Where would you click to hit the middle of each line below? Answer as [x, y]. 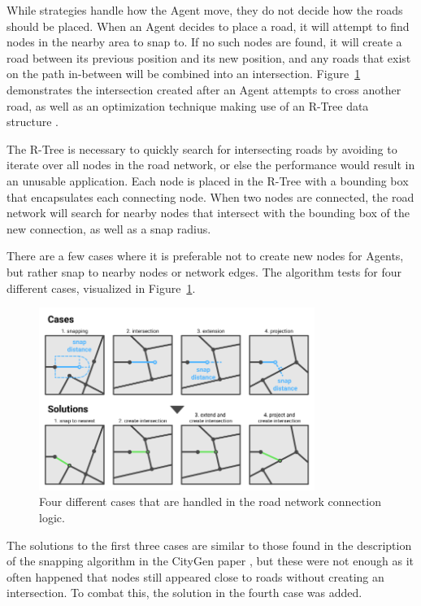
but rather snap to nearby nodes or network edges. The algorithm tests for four [204, 271]
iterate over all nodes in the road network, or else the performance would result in [211, 165]
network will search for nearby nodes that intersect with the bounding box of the [208, 213]
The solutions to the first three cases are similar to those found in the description [209, 545]
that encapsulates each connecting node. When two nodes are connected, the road [210, 196]
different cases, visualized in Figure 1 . [101, 288]
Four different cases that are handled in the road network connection [210, 501]
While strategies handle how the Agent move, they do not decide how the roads [205, 10]
